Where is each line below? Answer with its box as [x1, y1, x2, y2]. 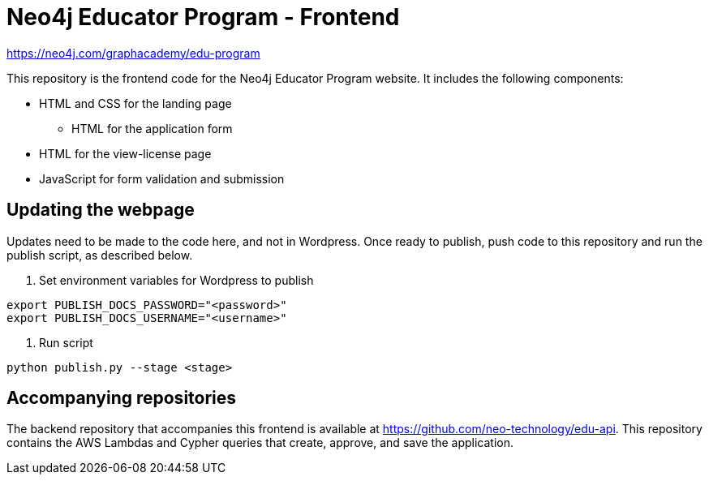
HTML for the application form [71, 121, 233, 135]
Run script [39, 335, 93, 350]
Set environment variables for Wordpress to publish [39, 273, 314, 287]
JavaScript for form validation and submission [39, 171, 285, 186]
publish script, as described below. [6, 247, 193, 262]
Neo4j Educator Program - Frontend [6, 3, 400, 31]
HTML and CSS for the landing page [39, 96, 232, 110]
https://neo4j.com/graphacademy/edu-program [6, 45, 260, 60]
